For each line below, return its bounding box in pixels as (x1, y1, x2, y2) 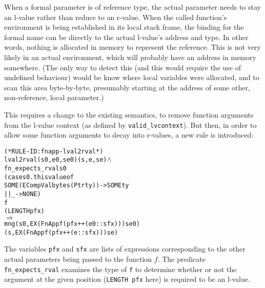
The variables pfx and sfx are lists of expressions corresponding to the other (4, 243, 246, 254)
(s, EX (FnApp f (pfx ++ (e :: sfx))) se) (4, 228, 118, 236)
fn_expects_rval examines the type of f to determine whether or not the (4, 263, 237, 274)
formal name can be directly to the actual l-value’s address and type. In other (4, 31, 249, 42)
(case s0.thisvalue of (4, 173, 74, 181)
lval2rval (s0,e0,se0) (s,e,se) (4, 156, 107, 164)
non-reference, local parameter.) (4, 92, 104, 103)
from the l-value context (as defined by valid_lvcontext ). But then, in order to (4, 119, 257, 130)
